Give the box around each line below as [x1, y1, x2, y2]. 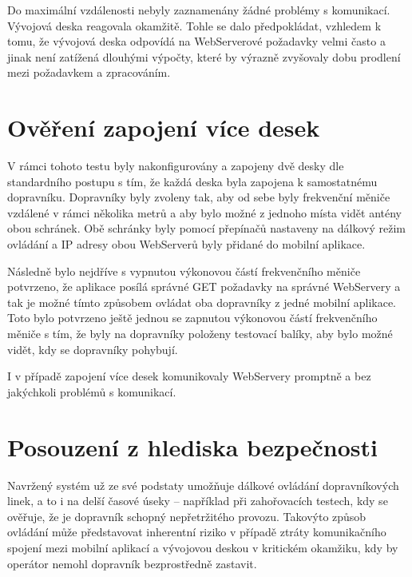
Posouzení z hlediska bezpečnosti [7, 430, 378, 463]
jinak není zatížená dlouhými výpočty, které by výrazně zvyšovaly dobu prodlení [7, 48, 401, 65]
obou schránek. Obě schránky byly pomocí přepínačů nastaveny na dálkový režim [7, 220, 406, 237]
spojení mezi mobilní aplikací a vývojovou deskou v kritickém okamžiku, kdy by [7, 539, 398, 555]
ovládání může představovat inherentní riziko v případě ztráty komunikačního [7, 523, 386, 540]
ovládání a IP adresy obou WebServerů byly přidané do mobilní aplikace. [7, 236, 366, 253]
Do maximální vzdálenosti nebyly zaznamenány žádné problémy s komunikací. [7, 2, 390, 18]
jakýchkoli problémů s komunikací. [7, 383, 176, 400]
